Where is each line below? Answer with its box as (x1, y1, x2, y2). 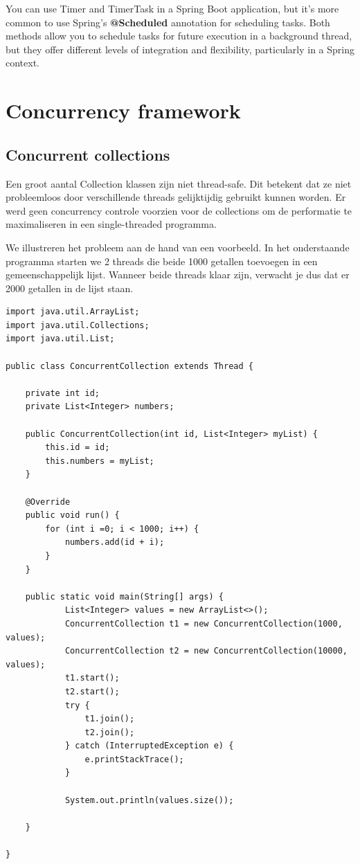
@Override (25, 496, 71, 507)
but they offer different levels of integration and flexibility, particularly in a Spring (6, 42, 354, 56)
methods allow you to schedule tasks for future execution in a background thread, (6, 28, 352, 43)
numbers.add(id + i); (64, 537, 165, 548)
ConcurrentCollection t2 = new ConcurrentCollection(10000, (64, 646, 348, 656)
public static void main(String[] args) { (25, 591, 224, 602)
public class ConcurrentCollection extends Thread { (6, 361, 253, 371)
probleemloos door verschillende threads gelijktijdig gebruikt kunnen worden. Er (6, 190, 346, 204)
